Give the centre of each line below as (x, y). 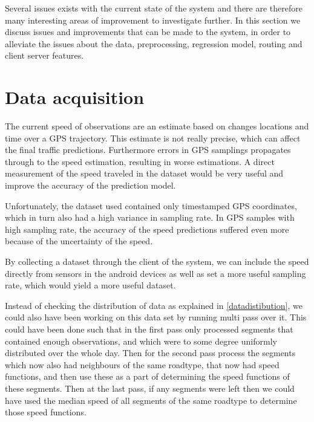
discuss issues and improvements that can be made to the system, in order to (148, 32)
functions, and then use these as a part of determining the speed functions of (147, 376)
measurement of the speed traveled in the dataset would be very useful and (144, 173)
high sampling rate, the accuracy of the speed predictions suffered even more (147, 229)
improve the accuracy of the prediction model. (90, 185)
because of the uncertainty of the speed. (79, 241)
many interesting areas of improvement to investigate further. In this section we (153, 20)
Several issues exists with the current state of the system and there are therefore (154, 8)
